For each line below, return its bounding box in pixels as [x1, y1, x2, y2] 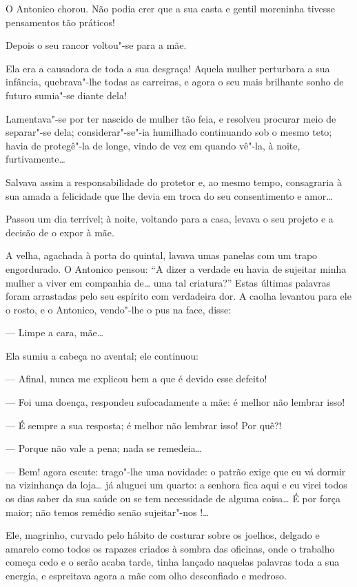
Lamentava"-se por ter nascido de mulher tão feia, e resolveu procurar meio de [6, 111, 336, 125]
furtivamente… [6, 152, 65, 166]
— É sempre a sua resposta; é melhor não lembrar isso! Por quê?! [6, 418, 282, 432]
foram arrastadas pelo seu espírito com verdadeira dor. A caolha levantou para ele [6, 289, 351, 303]
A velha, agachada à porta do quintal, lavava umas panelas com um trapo [6, 248, 318, 262]
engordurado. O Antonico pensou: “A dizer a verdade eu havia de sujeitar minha [6, 261, 347, 276]
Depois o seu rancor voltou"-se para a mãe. [6, 38, 187, 52]
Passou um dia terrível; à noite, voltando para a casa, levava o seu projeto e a [6, 212, 334, 226]
